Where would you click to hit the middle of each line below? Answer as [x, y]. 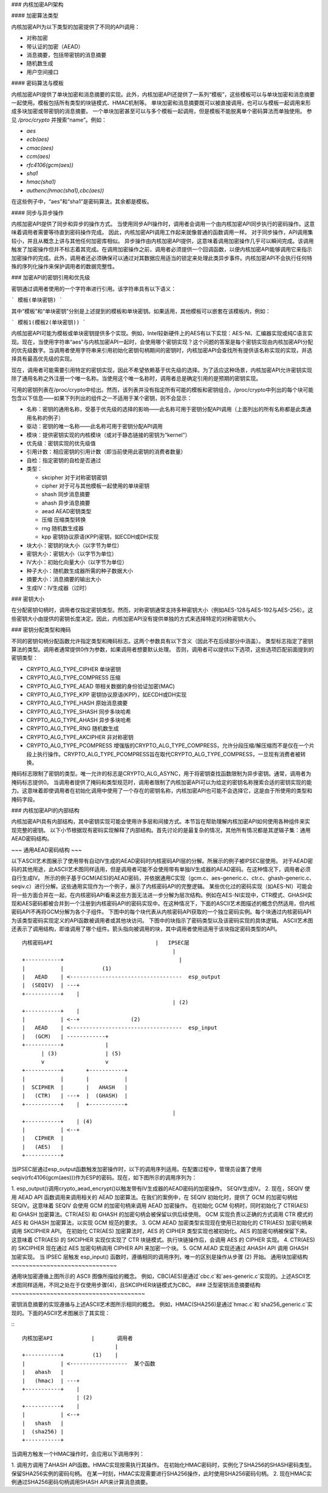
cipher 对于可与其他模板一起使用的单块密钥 [96, 485]
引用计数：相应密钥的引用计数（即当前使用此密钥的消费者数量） [106, 452]
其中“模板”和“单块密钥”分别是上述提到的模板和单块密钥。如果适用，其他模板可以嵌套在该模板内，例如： [141, 311]
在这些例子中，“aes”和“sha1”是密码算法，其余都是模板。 [82, 202]
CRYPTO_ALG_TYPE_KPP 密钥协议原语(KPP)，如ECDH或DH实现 [107, 694]
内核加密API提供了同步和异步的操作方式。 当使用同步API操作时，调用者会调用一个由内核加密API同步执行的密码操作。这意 [163, 224]
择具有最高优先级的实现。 [43, 359]
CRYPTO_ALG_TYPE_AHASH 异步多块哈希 [79, 720]
